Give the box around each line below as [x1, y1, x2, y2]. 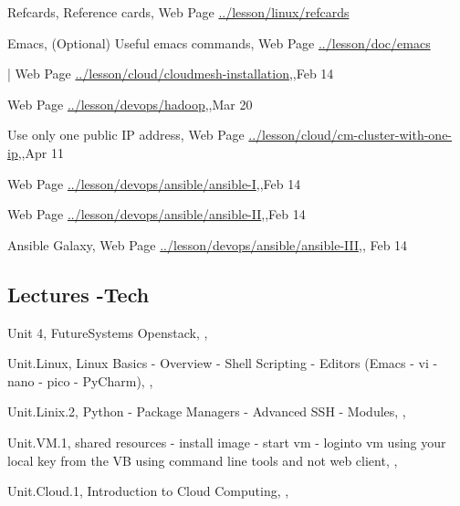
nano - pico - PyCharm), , [7, 371, 153, 390]
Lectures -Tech [7, 279, 150, 308]
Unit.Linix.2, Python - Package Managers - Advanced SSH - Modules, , [7, 402, 406, 421]
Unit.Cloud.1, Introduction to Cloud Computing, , [7, 481, 289, 501]
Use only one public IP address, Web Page [7, 125, 245, 144]
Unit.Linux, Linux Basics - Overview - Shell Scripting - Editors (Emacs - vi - [7, 353, 438, 373]
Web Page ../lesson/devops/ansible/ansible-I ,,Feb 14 [7, 174, 301, 193]
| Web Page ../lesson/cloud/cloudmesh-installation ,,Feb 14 [7, 64, 334, 83]
